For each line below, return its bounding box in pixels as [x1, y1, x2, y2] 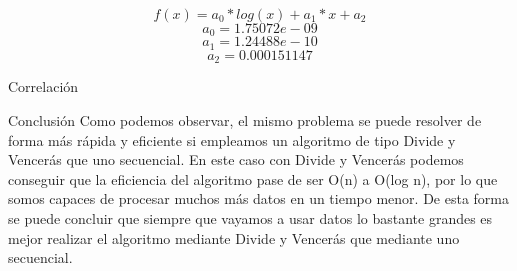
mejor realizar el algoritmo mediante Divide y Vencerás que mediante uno [8, 227, 460, 248]
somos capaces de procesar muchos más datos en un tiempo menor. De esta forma [8, 188, 509, 209]
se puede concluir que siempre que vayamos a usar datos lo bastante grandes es [8, 207, 493, 228]
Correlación [8, 76, 79, 97]
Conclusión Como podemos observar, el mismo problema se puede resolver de [8, 109, 482, 130]
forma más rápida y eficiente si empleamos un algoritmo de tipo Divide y [8, 129, 456, 150]
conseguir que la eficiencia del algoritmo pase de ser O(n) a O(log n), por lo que [8, 168, 498, 189]
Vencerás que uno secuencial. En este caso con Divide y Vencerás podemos [8, 149, 464, 170]
